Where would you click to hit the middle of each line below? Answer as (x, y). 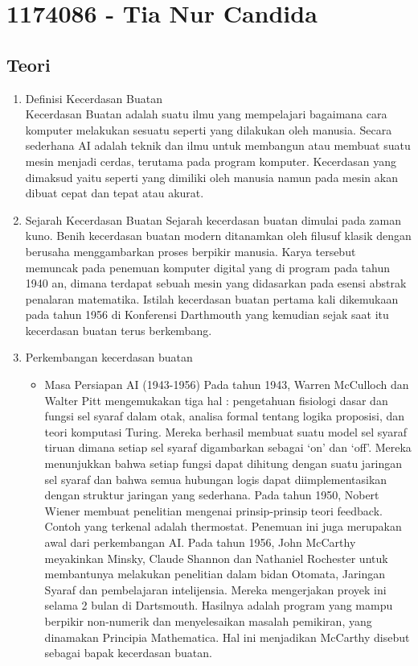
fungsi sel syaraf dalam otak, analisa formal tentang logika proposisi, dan (225, 416)
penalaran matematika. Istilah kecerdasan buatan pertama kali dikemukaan (212, 298)
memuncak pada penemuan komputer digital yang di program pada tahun (208, 267)
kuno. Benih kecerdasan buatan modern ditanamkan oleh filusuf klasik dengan (218, 236)
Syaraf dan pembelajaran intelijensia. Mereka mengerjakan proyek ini (215, 589)
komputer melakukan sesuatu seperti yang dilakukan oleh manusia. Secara (209, 129)
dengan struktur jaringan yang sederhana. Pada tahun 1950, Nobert (212, 495)
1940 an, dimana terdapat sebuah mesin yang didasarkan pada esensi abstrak (216, 283)
